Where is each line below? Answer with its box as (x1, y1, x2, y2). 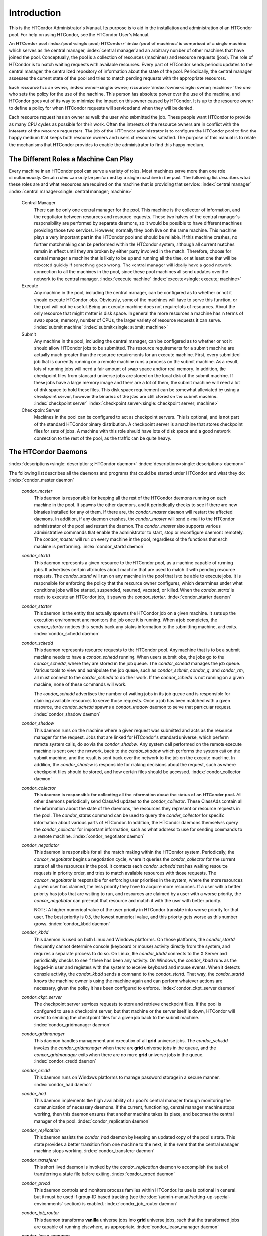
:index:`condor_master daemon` (9, 477, 74, 483)
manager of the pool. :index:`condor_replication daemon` (34, 1118, 150, 1124)
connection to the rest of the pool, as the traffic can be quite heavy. (34, 435, 172, 441)
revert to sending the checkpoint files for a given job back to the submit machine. (34, 1015, 200, 1021)
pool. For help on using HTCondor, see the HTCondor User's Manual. (9, 31, 150, 37)
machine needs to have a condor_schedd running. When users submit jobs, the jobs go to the (34, 654, 224, 660)
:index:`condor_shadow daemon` (34, 711, 101, 717)
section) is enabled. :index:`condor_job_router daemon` (64, 1200, 178, 1206)
